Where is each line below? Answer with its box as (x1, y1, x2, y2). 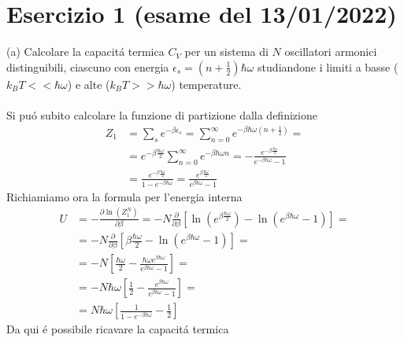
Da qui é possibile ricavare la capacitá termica (6, 321, 229, 337)
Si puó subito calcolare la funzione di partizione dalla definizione (6, 106, 317, 123)
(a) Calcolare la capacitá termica (6, 43, 165, 60)
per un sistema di (184, 43, 269, 60)
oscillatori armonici (284, 43, 377, 60)
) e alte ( (67, 75, 110, 92)
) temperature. (171, 75, 242, 92)
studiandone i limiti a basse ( (258, 58, 398, 75)
